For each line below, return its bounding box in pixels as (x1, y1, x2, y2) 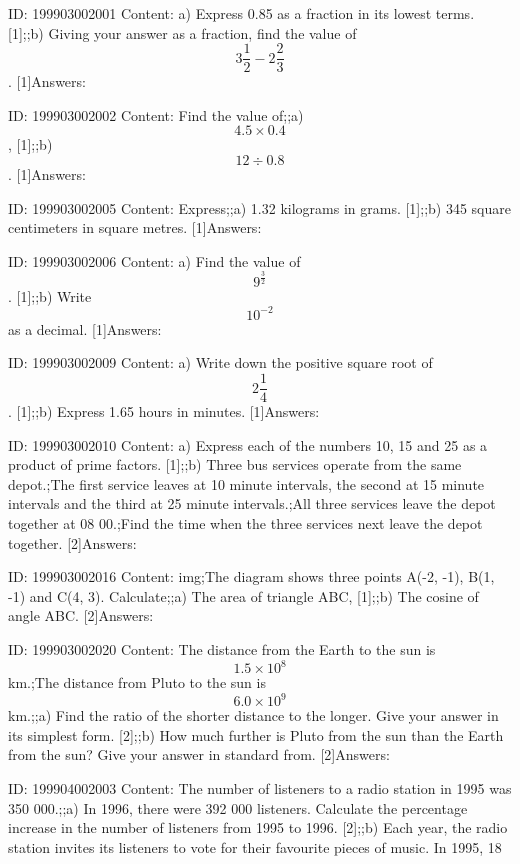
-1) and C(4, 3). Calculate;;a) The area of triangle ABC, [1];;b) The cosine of (8, 585, 479, 606)
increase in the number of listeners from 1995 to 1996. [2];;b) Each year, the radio (8, 817, 508, 838)
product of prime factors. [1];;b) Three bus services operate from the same (8, 454, 462, 475)
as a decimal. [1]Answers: (8, 318, 162, 339)
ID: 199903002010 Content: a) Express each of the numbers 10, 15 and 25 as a (8, 434, 488, 455)
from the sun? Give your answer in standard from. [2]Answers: (8, 744, 390, 765)
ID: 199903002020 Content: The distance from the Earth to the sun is (8, 639, 436, 660)
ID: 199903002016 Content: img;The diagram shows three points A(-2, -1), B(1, (8, 566, 495, 587)
